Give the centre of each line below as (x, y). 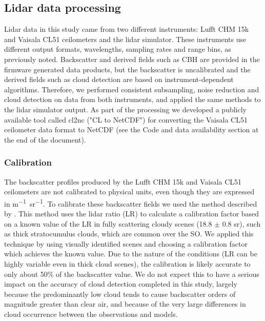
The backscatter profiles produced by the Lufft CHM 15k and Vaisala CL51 (123, 181)
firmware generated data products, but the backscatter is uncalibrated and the (127, 69)
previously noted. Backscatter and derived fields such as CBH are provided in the (132, 59)
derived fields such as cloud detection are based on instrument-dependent (119, 79)
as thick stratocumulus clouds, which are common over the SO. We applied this (129, 234)
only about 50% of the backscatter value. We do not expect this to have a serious (132, 274)
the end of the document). (45, 139)
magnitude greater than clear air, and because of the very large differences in (125, 304)
